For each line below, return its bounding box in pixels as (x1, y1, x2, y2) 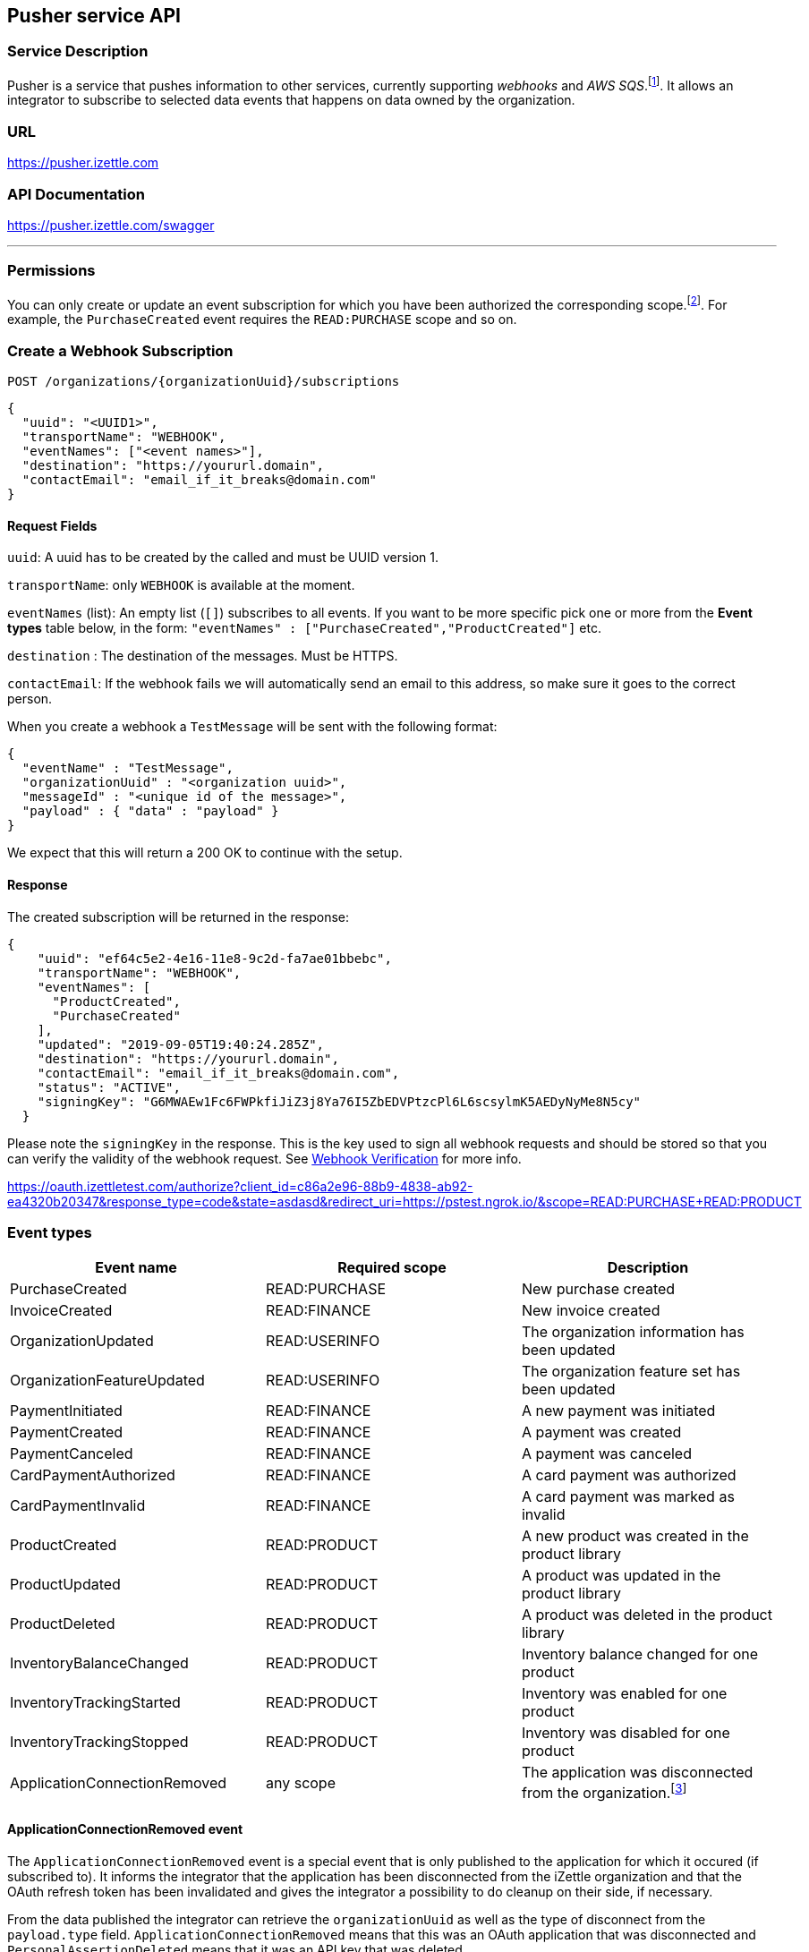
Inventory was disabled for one (521, 1724, 730, 1743)
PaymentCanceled (10, 1445, 133, 1463)
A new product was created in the (521, 1527, 749, 1546)
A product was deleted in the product (521, 1606, 772, 1624)
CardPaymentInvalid (10, 1496, 146, 1515)
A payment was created (521, 1423, 682, 1442)
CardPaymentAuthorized (10, 1466, 175, 1485)
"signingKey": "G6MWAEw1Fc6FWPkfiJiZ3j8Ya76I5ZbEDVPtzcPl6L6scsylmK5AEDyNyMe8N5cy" (37, 1094, 642, 1109)
